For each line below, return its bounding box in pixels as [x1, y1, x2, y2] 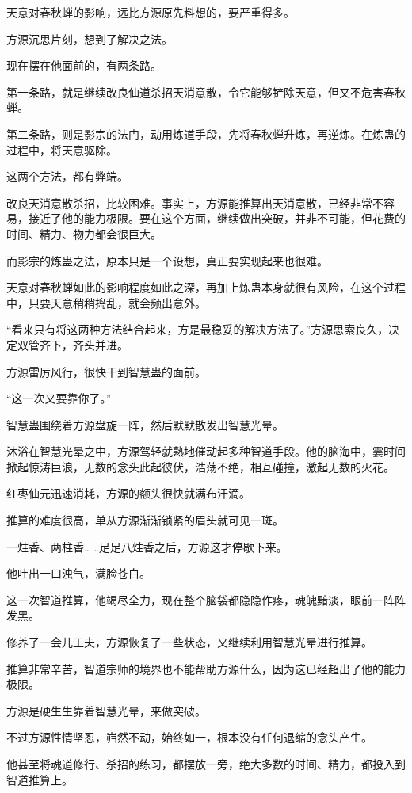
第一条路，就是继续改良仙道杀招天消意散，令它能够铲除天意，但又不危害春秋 [6, 83, 406, 100]
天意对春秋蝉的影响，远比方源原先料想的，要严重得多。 [6, 4, 295, 20]
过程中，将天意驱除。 [6, 141, 117, 158]
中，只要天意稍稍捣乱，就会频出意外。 [6, 294, 206, 311]
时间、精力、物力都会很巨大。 [6, 225, 162, 242]
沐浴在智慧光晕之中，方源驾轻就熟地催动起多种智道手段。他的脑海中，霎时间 [6, 443, 406, 459]
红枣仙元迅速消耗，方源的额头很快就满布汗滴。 [6, 485, 250, 501]
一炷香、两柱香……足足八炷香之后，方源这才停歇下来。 [6, 538, 288, 555]
